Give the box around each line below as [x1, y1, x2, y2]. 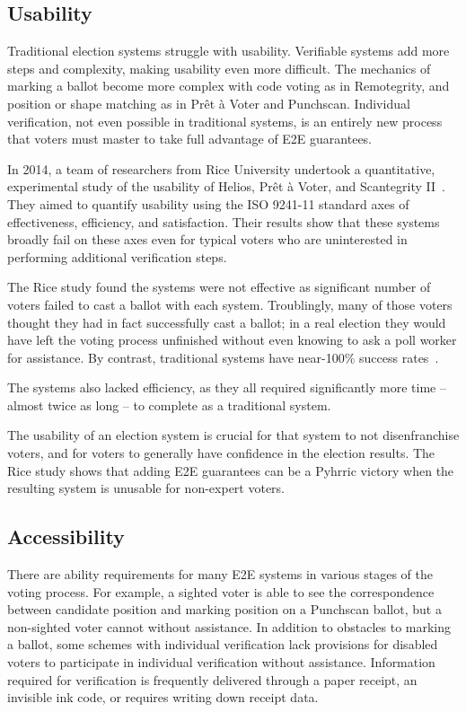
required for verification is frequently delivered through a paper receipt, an [7, 670, 418, 689]
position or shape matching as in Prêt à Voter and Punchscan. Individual [7, 93, 410, 112]
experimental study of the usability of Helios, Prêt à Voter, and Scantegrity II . [7, 177, 445, 196]
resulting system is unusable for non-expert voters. [7, 479, 286, 497]
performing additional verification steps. [7, 247, 227, 266]
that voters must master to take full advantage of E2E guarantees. [7, 129, 373, 148]
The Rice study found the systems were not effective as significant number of [7, 277, 431, 296]
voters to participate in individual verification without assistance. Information [7, 653, 435, 672]
